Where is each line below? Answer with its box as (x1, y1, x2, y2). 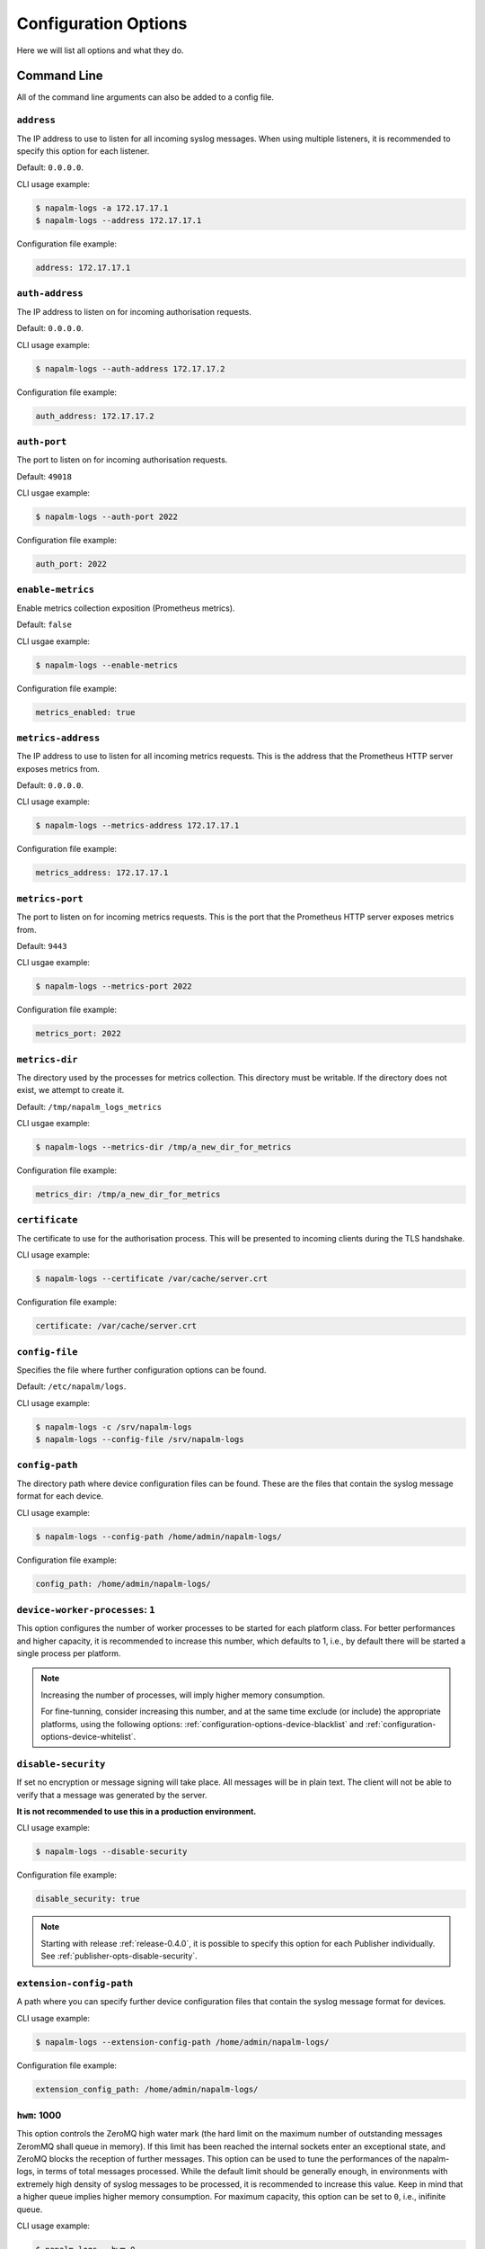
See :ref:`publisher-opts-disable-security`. (40, 1950, 198, 1961)
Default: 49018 (16, 470, 72, 481)
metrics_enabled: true (35, 707, 136, 717)
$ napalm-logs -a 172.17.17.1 (35, 202, 169, 213)
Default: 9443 (16, 940, 67, 951)
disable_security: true (35, 1894, 141, 1904)
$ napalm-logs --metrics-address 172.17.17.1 (35, 820, 240, 831)
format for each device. (16, 1491, 103, 1501)
